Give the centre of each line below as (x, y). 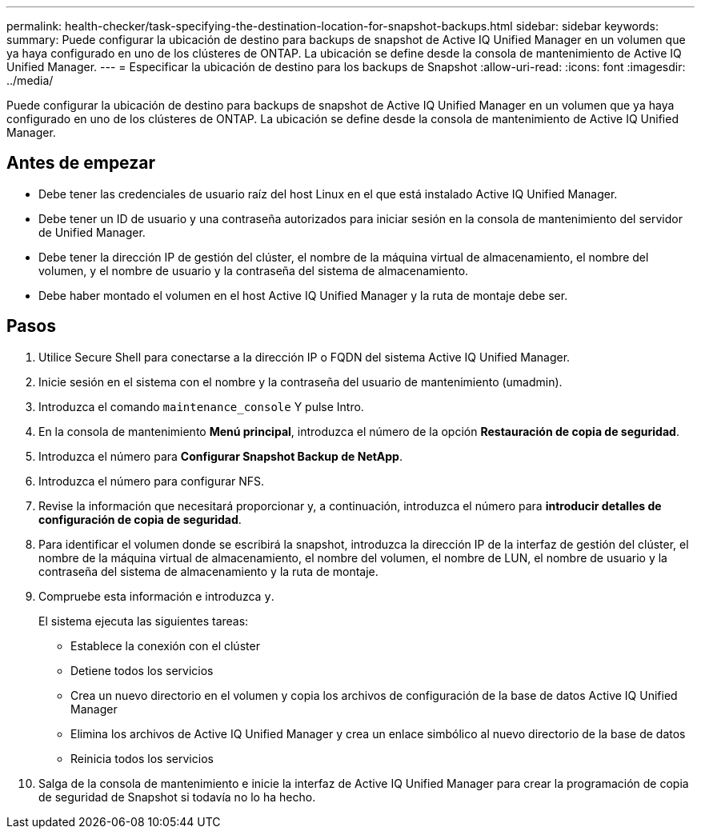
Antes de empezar (81, 163)
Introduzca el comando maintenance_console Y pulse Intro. (201, 406)
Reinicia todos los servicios (142, 758)
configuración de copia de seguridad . (140, 519)
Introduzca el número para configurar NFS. (152, 481)
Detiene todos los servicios (142, 670)
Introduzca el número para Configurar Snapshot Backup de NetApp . (220, 456)
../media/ (30, 80)
